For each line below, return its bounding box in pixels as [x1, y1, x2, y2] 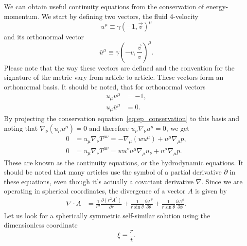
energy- [206, 1, 228, 11]
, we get [166, 123, 190, 133]
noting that [4, 123, 38, 133]
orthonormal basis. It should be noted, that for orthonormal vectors [4, 81, 206, 91]
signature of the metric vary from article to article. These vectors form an [4, 72, 224, 82]
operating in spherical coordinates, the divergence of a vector [4, 186, 186, 196]
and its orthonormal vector [4, 31, 84, 41]
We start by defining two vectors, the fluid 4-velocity [41, 11, 198, 21]
